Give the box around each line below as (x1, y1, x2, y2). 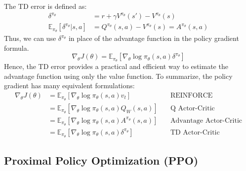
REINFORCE (170, 92, 213, 99)
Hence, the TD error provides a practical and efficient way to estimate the (4, 61, 228, 71)
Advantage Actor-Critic (170, 117, 243, 124)
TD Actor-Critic (170, 129, 220, 136)
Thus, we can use (4, 33, 56, 43)
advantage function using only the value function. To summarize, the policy (4, 70, 233, 81)
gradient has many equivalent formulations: (4, 80, 135, 91)
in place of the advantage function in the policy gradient (68, 33, 239, 43)
